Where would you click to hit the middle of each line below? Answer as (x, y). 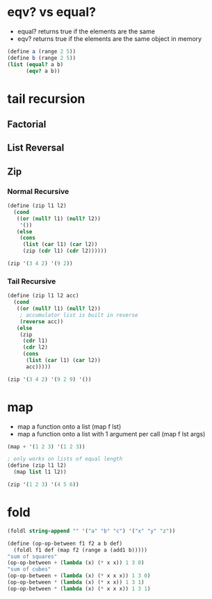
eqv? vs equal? (51, 12)
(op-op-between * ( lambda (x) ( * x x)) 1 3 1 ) (76, 582)
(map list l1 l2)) (40, 472)
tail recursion (46, 99)
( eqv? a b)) (43, 71)
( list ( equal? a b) (35, 64)
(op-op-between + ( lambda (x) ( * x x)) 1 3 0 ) (76, 563)
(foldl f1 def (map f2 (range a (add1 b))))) (81, 550)
